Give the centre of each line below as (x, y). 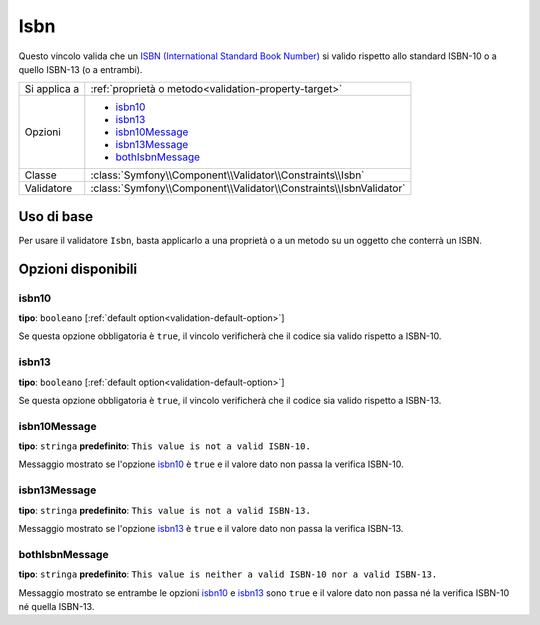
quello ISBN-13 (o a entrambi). (80, 69)
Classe (40, 175)
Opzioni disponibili (78, 268)
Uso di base (56, 216)
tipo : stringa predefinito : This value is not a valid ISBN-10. (165, 446)
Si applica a (52, 89)
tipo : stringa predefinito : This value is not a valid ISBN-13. (165, 510)
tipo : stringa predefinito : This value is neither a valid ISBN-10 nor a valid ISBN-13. (228, 574)
